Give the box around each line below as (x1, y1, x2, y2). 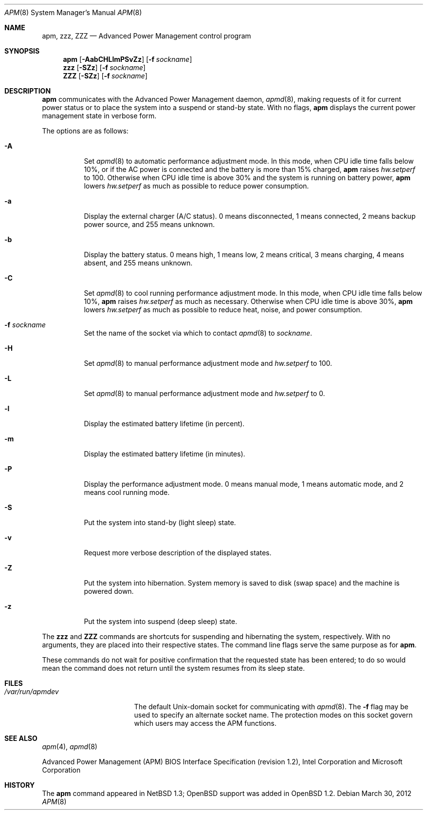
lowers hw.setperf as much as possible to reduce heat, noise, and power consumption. (84, 305, 362, 314)
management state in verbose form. (42, 112, 157, 120)
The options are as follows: (42, 127, 129, 135)
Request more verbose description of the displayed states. (84, 549, 272, 557)
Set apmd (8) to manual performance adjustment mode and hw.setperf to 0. (84, 389, 325, 398)
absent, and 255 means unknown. (84, 259, 193, 267)
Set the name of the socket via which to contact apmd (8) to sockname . (84, 329, 313, 337)
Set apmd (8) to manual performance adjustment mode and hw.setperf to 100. (84, 359, 333, 367)
